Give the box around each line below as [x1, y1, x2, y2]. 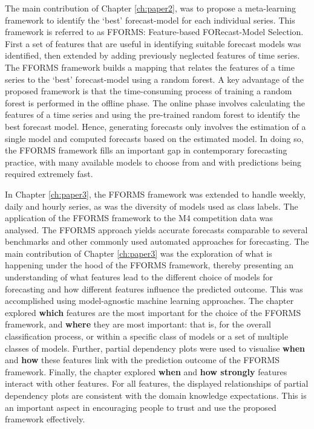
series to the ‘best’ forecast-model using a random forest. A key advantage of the [5, 73, 304, 85]
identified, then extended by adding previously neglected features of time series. [5, 49, 300, 62]
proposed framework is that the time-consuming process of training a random [5, 85, 292, 97]
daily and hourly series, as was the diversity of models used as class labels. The [5, 199, 298, 212]
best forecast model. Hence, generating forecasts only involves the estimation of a [5, 120, 306, 132]
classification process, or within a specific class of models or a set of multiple [5, 330, 289, 343]
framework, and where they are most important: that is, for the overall [5, 318, 271, 331]
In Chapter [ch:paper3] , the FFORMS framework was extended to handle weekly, [5, 187, 306, 200]
